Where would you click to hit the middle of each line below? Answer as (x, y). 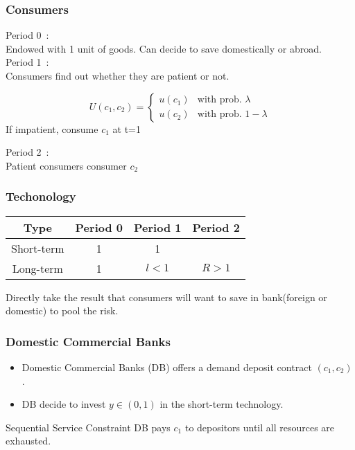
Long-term (37, 268)
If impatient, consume (52, 128)
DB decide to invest (64, 404)
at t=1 (127, 128)
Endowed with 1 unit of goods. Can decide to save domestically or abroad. (164, 48)
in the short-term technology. (222, 404)
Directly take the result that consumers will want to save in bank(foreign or (166, 297)
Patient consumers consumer (66, 165)
